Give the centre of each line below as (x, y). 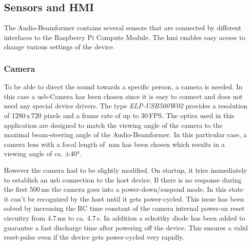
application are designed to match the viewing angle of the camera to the (113, 125)
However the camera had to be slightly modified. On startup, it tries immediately (126, 170)
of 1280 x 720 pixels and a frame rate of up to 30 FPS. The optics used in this (119, 115)
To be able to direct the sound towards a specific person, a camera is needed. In (123, 87)
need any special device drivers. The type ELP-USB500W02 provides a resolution (126, 106)
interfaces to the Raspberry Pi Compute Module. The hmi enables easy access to (125, 37)
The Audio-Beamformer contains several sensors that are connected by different (123, 28)
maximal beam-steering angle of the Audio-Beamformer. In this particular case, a (126, 134)
